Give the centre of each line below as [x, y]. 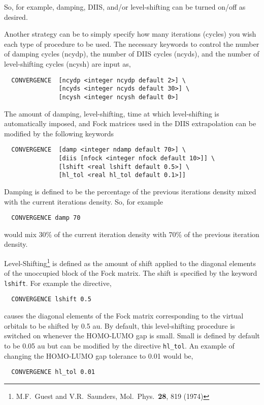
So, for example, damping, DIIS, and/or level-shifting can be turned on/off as [125, 7]
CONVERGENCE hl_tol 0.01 [53, 372]
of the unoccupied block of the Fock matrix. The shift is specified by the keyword [131, 273]
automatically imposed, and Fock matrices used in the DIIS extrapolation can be [130, 123]
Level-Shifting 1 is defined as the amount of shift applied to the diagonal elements [130, 262]
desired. [16, 17]
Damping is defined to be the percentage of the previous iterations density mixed [130, 191]
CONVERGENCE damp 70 [46, 218]
